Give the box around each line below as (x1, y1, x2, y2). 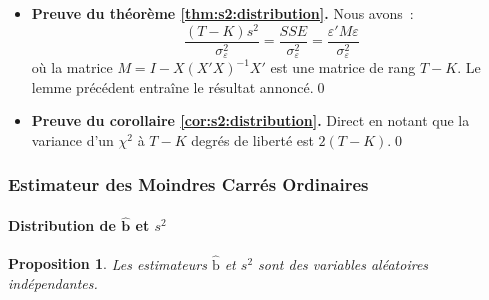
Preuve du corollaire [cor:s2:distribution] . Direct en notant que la (31, 110, 470, 131)
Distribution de (8, 215, 116, 236)
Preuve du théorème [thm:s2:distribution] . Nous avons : (31, 3, 414, 23)
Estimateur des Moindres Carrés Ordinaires (8, 172, 369, 197)
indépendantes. (8, 273, 98, 294)
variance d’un (31, 129, 114, 150)
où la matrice (31, 57, 113, 78)
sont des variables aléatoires (258, 253, 429, 274)
